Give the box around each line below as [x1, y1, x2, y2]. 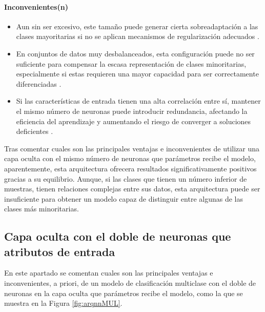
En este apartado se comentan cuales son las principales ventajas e [4, 267, 213, 278]
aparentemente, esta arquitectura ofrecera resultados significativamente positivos [4, 163, 257, 173]
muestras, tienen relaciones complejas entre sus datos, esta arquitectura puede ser [4, 183, 260, 194]
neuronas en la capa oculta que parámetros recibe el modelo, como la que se [4, 287, 243, 298]
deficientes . [16, 126, 53, 136]
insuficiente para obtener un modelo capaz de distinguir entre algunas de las [4, 193, 243, 204]
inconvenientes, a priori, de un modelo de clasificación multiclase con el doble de [4, 278, 256, 288]
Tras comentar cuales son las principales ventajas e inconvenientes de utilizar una [4, 143, 260, 153]
